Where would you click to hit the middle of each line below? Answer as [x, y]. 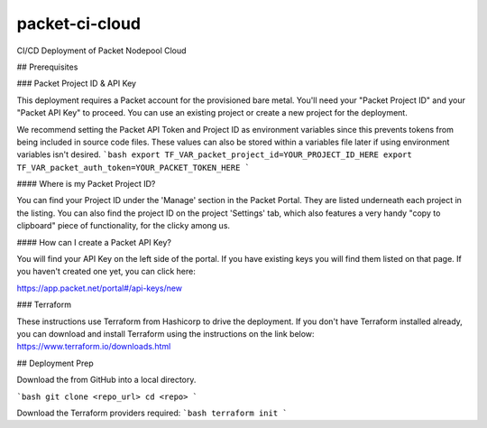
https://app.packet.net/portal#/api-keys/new [100, 288]
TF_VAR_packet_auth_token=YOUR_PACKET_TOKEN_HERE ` [133, 167]
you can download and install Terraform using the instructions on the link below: [165, 333]
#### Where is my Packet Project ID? [86, 184]
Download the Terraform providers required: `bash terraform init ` [152, 413]
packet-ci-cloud [79, 23]
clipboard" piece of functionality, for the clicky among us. [123, 226]
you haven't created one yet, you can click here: [106, 272]
